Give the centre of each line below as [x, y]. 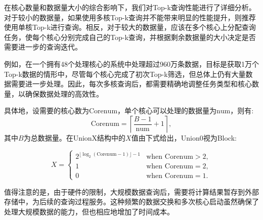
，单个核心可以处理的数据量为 [167, 111]
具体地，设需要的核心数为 [47, 111]
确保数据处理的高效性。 [64, 93]
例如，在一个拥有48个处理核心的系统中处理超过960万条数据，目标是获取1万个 [131, 63]
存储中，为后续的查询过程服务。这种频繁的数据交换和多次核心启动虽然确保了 [131, 202]
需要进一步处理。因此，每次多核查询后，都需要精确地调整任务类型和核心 [131, 84]
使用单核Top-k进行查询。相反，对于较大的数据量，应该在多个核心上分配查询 [130, 27]
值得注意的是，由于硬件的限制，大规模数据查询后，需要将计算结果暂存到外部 [131, 191]
